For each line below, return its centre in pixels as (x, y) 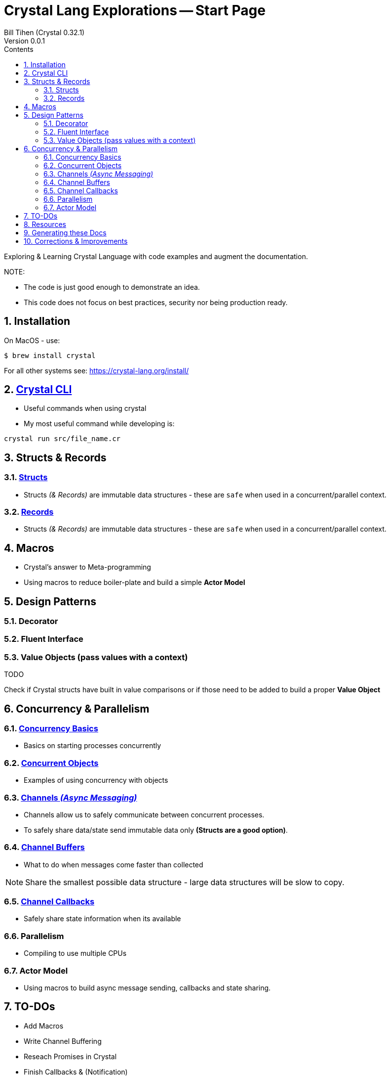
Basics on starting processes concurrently (93, 746)
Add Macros (44, 1026)
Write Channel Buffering (63, 1041)
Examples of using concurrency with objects (96, 780)
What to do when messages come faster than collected (114, 864)
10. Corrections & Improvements (76, 241)
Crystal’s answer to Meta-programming (87, 567)
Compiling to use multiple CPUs (75, 953)
